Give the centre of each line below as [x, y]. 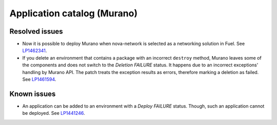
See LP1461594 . [39, 80]
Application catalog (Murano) [74, 13]
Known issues [33, 94]
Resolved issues [36, 31]
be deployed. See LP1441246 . [54, 113]
